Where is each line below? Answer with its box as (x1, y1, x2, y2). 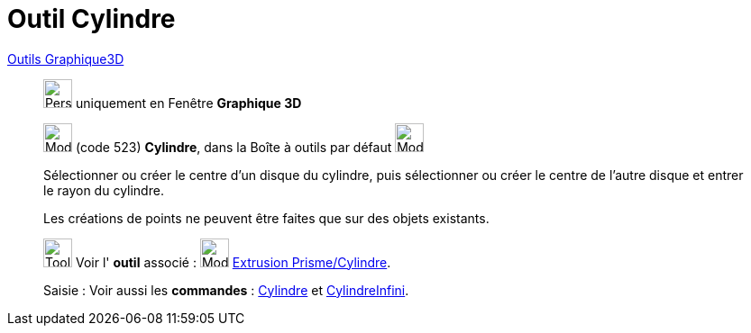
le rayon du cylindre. (43, 182, 164, 198)
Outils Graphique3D (7, 50, 124, 67)
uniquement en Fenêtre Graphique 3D (75, 94, 302, 111)
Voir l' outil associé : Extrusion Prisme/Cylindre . (75, 254, 391, 270)
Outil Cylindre (7, 4, 176, 34)
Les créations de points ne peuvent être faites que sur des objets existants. (43, 210, 490, 226)
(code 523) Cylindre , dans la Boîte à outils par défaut (75, 139, 392, 155)
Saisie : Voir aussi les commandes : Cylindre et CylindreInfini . (43, 282, 409, 298)
